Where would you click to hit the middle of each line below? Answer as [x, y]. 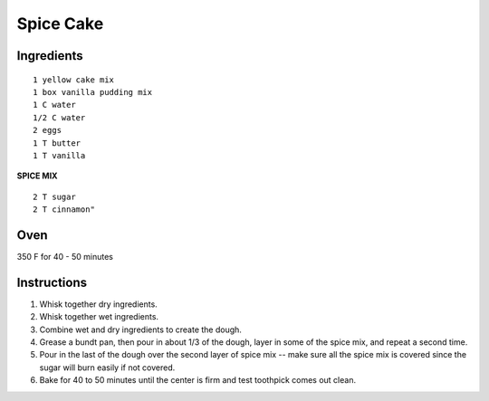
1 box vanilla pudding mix [93, 92]
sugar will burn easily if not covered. [107, 368]
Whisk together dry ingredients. [98, 304]
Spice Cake [60, 24]
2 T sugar [54, 196]
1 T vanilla [59, 155]
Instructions [52, 282]
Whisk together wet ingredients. [99, 317]
